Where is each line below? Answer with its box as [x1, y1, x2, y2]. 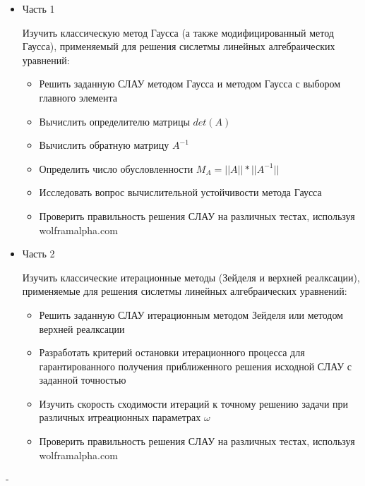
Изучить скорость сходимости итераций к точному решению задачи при [39, 396, 349, 411]
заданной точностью [39, 372, 126, 387]
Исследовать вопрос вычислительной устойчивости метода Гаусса [39, 185, 322, 200]
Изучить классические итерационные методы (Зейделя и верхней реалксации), [22, 269, 360, 284]
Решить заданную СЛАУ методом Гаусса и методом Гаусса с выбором [39, 76, 341, 91]
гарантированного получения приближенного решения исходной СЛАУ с [39, 358, 352, 373]
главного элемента [39, 90, 118, 104]
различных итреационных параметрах [39, 410, 201, 425]
